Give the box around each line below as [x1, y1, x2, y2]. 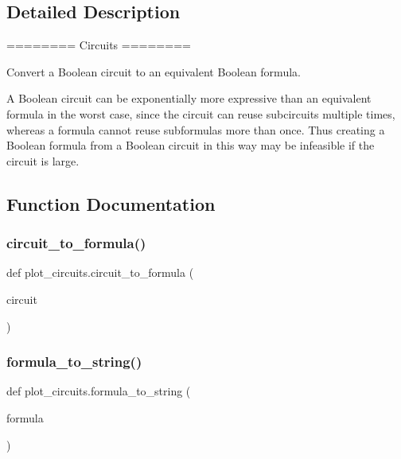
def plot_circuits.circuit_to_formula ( [6, 264, 194, 281]
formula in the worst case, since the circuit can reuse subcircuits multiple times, [6, 105, 395, 122]
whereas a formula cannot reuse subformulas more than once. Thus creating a [6, 121, 385, 138]
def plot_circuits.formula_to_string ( [6, 383, 191, 399]
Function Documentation [6, 191, 216, 216]
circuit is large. [6, 152, 80, 169]
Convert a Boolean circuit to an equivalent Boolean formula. [6, 63, 301, 80]
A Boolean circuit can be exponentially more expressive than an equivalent [6, 90, 372, 107]
